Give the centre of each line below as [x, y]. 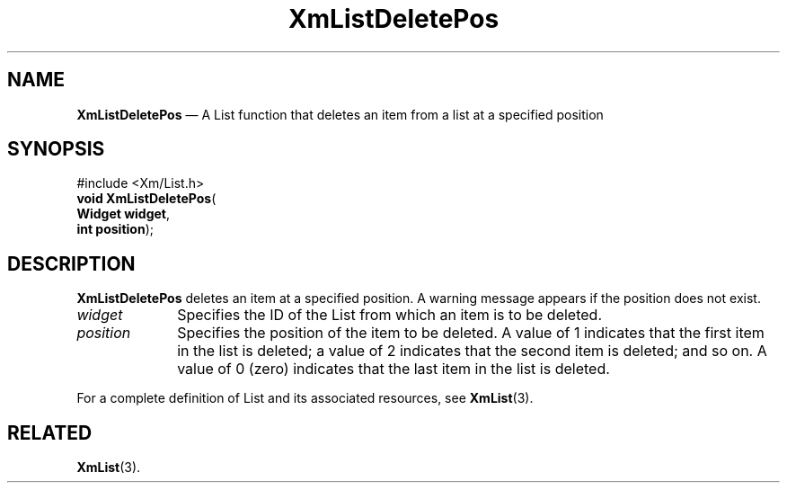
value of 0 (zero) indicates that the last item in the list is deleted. [393, 369]
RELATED [50, 432]
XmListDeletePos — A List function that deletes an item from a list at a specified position [340, 114]
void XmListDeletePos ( [146, 199]
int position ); [115, 229]
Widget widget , [124, 214]
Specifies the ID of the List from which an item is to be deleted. [389, 315]
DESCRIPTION [71, 263]
